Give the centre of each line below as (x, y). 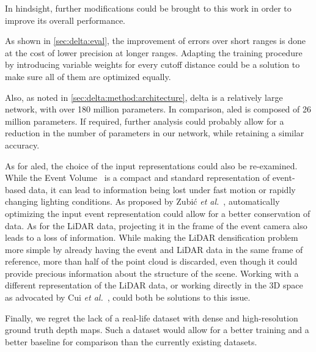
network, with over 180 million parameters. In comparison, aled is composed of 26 (158, 109)
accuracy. (22, 145)
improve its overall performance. (65, 20)
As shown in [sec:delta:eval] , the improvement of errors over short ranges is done (155, 41)
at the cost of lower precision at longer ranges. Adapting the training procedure (154, 52)
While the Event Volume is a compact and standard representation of (137, 178)
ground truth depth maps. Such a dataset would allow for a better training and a (157, 330)
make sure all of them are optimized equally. (88, 76)
